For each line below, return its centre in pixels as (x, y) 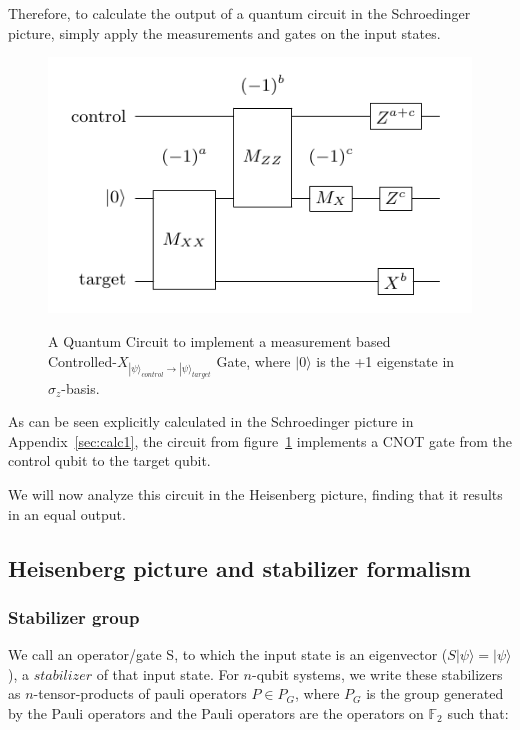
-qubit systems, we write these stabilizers (377, 673)
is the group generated (435, 693)
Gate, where (253, 360)
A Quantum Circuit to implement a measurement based (219, 340)
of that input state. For (167, 673)
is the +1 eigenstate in (385, 360)
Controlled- (82, 360)
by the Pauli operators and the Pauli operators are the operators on (216, 712)
